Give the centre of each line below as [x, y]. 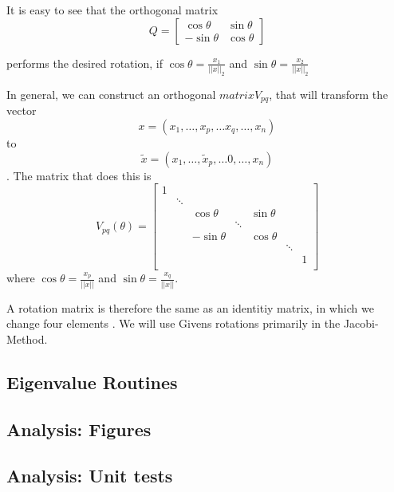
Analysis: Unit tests [90, 476]
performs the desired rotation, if [85, 63]
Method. [27, 338]
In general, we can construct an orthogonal [111, 94]
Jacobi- [361, 323]
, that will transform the [329, 94]
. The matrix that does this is [79, 175]
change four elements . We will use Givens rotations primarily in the [173, 323]
